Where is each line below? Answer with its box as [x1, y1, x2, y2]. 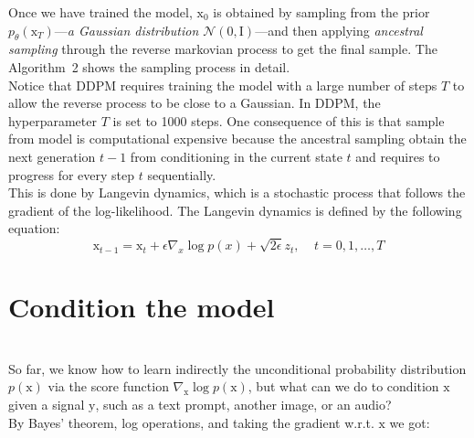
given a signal [8, 394, 85, 413]
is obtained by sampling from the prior [213, 3, 430, 21]
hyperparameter [8, 111, 97, 130]
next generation [8, 146, 96, 166]
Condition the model [8, 288, 275, 326]
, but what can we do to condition [248, 377, 439, 396]
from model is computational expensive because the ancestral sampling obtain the [8, 129, 467, 148]
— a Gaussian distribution [54, 20, 199, 39]
